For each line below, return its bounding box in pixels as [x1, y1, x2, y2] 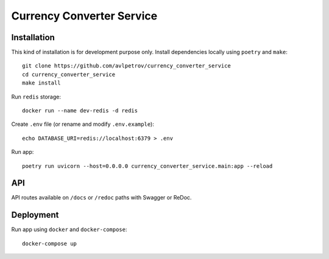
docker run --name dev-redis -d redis [22, 107, 138, 114]
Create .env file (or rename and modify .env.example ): [11, 120, 155, 128]
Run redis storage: [11, 93, 61, 100]
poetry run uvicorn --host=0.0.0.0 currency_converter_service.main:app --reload [22, 162, 273, 170]
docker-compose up [22, 240, 77, 247]
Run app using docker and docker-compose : [11, 226, 127, 233]
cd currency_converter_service [22, 71, 116, 78]
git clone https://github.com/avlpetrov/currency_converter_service [22, 63, 231, 69]
